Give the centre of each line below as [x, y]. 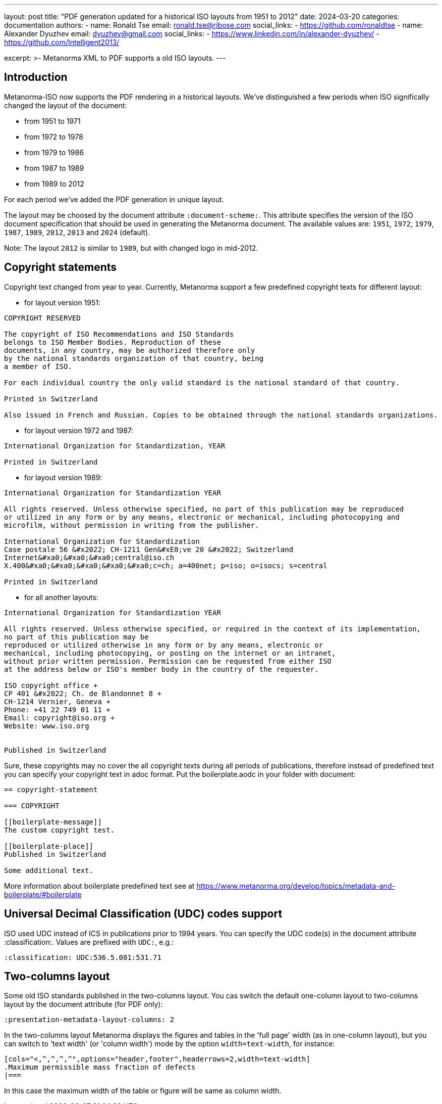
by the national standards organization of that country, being [134, 358]
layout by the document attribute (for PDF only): [84, 1004]
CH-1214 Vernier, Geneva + [57, 701]
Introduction [36, 77]
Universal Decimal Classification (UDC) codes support [143, 914]
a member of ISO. [38, 366]
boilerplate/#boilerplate [43, 894]
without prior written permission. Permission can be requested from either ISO [168, 661]
